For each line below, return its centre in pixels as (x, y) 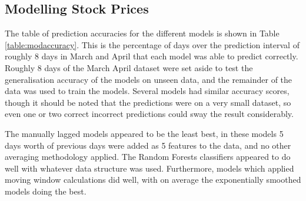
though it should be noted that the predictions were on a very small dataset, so (148, 102)
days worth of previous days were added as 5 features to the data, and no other (148, 145)
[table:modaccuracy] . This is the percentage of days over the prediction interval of (152, 44)
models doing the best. (46, 191)
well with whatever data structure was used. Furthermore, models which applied (149, 168)
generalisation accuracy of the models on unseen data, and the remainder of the (149, 79)
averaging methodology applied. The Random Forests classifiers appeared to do (148, 157)
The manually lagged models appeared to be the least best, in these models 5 (144, 133)
